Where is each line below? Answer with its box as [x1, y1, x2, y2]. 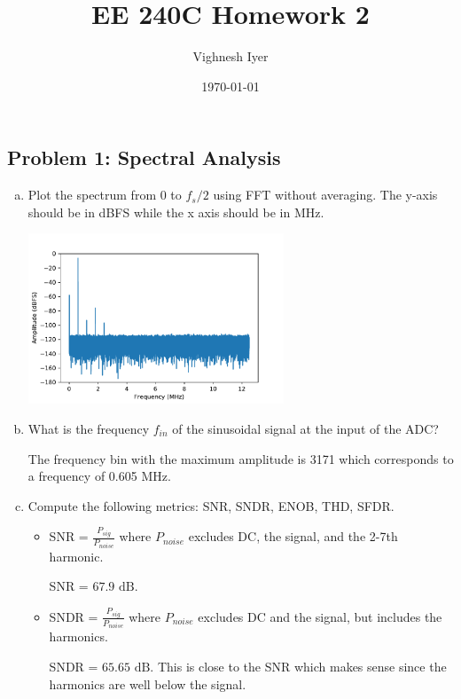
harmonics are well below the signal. [49, 674, 246, 693]
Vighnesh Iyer [192, 47, 269, 66]
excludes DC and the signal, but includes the [198, 607, 442, 625]
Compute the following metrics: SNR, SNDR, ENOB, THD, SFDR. [27, 496, 395, 514]
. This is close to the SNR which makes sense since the [150, 656, 447, 675]
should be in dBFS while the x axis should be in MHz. [27, 202, 324, 221]
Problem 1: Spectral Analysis [7, 144, 281, 171]
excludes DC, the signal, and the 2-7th [188, 527, 398, 546]
